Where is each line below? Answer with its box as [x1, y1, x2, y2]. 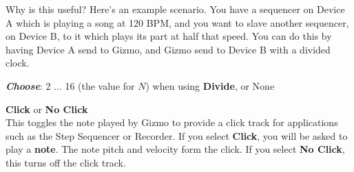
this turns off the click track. [6, 155, 126, 169]
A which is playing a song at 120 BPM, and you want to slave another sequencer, [6, 15, 349, 29]
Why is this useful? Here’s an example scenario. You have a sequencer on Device [6, 2, 345, 16]
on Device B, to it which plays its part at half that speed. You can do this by [6, 29, 332, 43]
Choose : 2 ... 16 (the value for [6, 78, 135, 93]
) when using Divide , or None [145, 78, 275, 93]
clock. [6, 56, 30, 70]
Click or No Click [6, 101, 88, 116]
